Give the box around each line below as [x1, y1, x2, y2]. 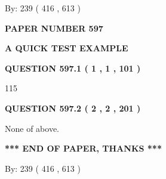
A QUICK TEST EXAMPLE [5, 42, 128, 54]
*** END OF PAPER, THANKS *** [5, 142, 162, 155]
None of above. [5, 122, 59, 134]
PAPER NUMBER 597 [5, 21, 103, 34]
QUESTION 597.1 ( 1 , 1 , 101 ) [5, 61, 141, 74]
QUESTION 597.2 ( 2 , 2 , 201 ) [5, 101, 141, 114]
